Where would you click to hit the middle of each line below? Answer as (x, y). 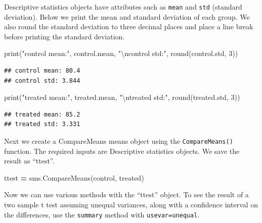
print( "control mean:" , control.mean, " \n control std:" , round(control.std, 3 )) (121, 53)
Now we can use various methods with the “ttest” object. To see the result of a (126, 194)
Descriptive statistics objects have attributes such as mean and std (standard (123, 7)
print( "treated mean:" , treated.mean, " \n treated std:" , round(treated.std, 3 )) (122, 97)
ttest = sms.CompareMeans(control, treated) (74, 177)
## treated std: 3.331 (42, 124)
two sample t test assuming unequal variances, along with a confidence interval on (131, 205)
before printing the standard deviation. (64, 36)
